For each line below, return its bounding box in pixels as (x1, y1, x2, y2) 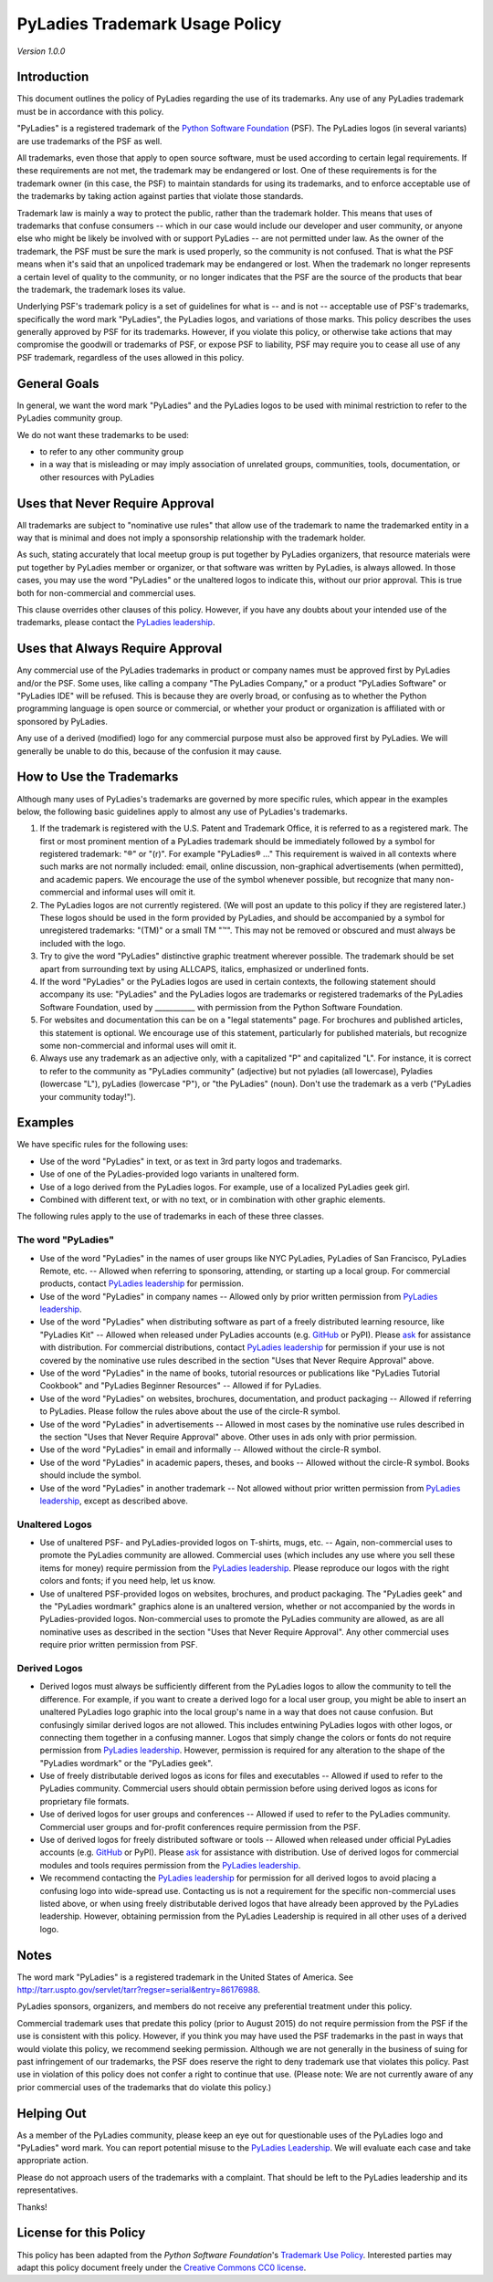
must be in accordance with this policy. (16, 106, 164, 117)
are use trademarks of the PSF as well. (16, 135, 163, 146)
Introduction (16, 69, 89, 85)
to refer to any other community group (39, 445, 184, 456)
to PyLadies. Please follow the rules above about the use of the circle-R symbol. (39, 1406, 341, 1417)
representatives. (16, 2184, 79, 2195)
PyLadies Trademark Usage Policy (16, 14, 282, 34)
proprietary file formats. (39, 1795, 130, 1806)
